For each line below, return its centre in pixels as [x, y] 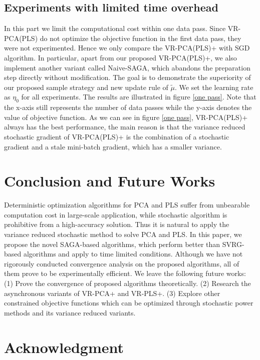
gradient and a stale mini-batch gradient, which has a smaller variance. [113, 146]
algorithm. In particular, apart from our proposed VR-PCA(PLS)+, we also [120, 57]
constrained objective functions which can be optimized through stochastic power [129, 303]
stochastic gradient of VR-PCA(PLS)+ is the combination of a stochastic [117, 136]
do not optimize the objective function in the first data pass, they [141, 38]
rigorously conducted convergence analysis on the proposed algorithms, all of [122, 263]
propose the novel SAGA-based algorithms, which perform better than [112, 244]
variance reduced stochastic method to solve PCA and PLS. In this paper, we [123, 234]
